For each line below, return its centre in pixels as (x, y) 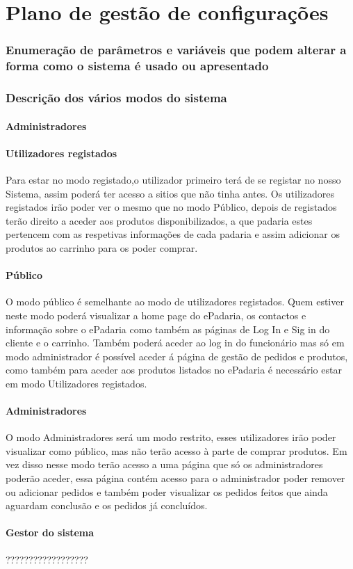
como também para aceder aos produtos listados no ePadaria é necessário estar (174, 370)
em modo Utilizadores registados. (76, 383)
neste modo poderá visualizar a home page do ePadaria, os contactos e (156, 315)
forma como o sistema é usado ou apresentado (137, 66)
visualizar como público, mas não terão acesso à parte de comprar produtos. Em (176, 450)
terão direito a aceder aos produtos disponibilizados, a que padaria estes (159, 220)
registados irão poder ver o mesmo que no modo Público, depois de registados (171, 207)
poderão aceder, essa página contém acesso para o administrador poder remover (175, 478)
